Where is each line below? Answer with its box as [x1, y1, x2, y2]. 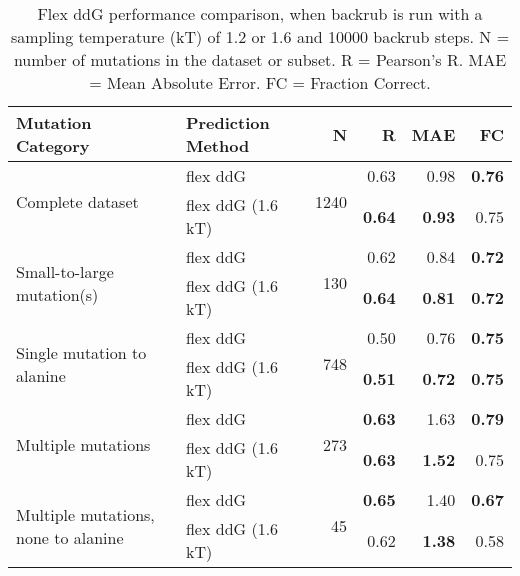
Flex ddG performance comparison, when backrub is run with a [37, 2, 483, 25]
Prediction [185, 111, 270, 134]
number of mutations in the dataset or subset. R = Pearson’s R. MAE [13, 48, 507, 71]
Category [16, 134, 90, 157]
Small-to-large [16, 259, 114, 283]
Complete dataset [16, 190, 139, 213]
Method [185, 134, 250, 157]
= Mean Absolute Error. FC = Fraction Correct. [89, 71, 431, 94]
